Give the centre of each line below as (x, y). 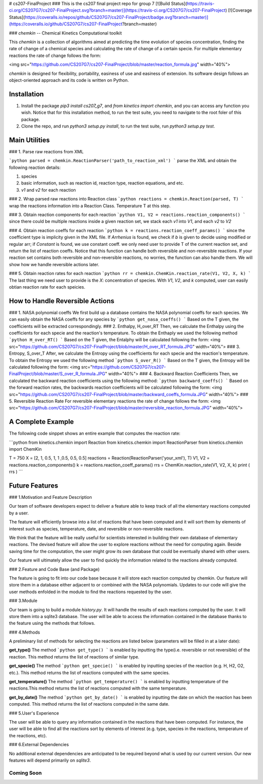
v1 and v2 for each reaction (49, 190)
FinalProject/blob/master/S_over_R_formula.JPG (57, 374)
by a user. (19, 513)
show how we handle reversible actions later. (54, 264)
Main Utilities (29, 140)
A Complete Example (41, 422)
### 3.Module (23, 601)
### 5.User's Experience (34, 713)
